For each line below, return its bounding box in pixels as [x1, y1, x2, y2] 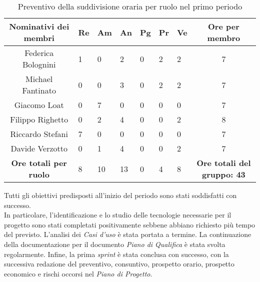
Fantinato [22, 84, 56, 96]
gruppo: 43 [202, 168, 245, 180]
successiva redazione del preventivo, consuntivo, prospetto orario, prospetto [4, 258, 234, 269]
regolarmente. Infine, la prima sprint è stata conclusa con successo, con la [4, 248, 229, 259]
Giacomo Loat [14, 99, 64, 110]
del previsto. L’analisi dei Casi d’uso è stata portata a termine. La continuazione [4, 229, 251, 239]
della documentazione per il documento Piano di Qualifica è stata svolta [4, 238, 225, 249]
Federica [24, 47, 54, 58]
